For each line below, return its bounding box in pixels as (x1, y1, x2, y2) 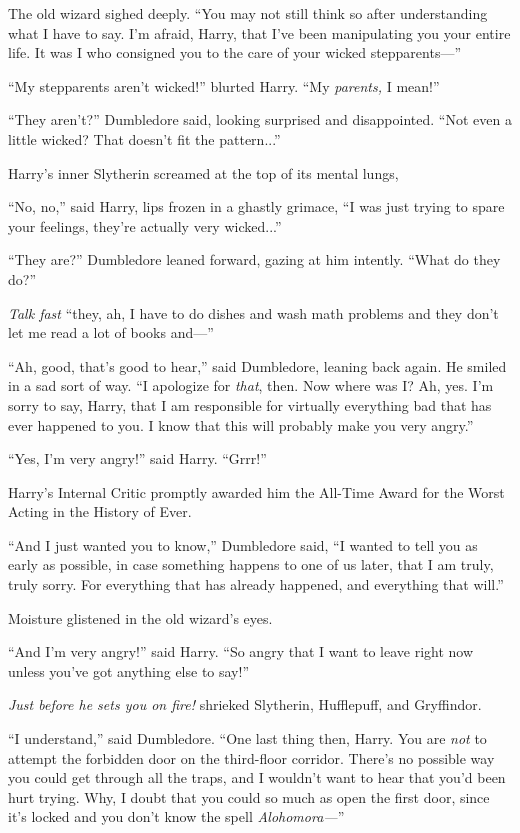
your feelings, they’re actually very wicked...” (8, 215, 282, 236)
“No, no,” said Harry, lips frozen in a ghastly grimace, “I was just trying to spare (8, 196, 505, 217)
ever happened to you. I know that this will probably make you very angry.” (8, 414, 474, 435)
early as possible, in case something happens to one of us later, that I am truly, (8, 554, 494, 575)
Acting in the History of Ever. (8, 501, 192, 522)
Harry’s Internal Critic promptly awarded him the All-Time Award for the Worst (8, 481, 505, 502)
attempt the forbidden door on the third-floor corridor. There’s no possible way (8, 747, 495, 768)
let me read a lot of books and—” (8, 322, 214, 343)
